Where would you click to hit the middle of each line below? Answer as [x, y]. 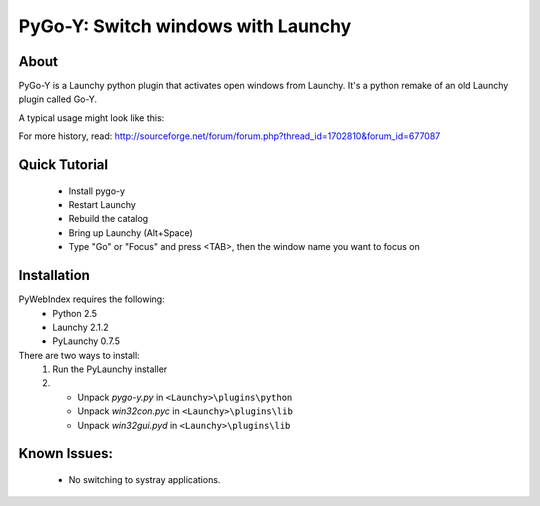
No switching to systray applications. [144, 480]
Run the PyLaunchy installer [110, 369]
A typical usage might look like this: [91, 117]
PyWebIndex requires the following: [91, 299]
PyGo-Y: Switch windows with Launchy [185, 26]
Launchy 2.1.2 [80, 327]
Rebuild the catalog [108, 219]
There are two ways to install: [79, 355]
